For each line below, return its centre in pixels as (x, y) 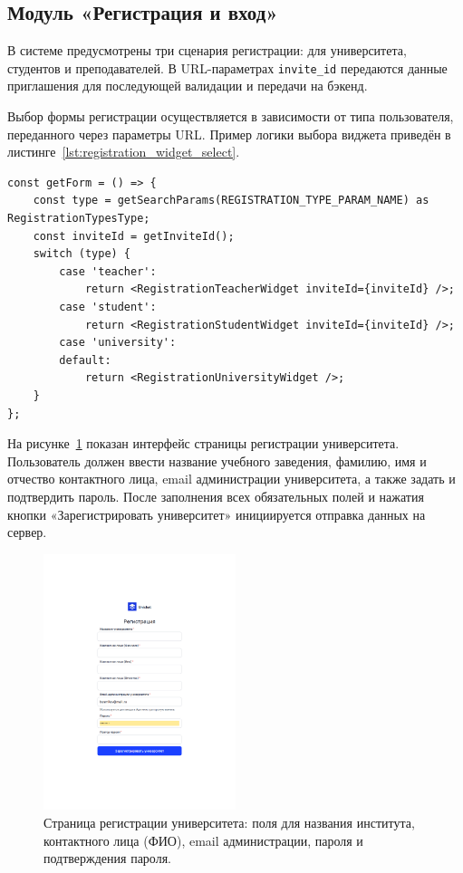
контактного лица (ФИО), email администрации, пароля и (203, 840)
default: (85, 360)
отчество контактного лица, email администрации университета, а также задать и (231, 479)
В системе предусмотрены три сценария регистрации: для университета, (207, 50)
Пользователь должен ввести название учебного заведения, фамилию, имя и (217, 460)
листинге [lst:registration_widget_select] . (124, 152)
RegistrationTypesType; (79, 219)
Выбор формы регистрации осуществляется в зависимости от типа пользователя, (231, 116)
